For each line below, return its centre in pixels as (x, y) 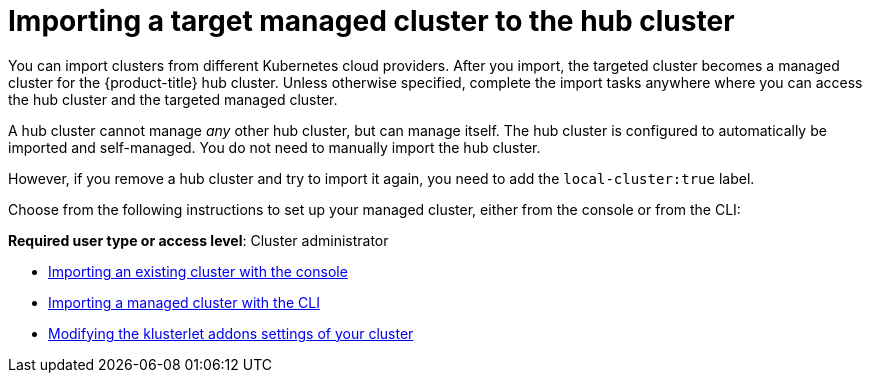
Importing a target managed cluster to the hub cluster (371, 21)
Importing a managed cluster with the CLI (184, 302)
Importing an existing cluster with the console (198, 271)
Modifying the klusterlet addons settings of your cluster (231, 333)
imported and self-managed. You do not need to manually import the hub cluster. (274, 147)
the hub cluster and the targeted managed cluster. (173, 99)
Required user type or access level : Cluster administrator (198, 240)
